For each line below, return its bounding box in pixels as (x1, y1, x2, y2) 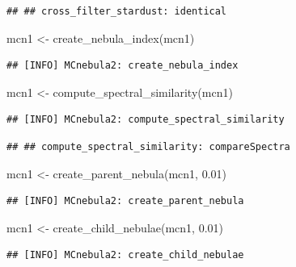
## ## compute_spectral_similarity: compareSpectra (6, 140, 290, 152)
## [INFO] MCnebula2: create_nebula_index (6, 60, 239, 72)
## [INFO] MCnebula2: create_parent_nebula (6, 195, 244, 207)
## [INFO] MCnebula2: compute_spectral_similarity (6, 114, 285, 126)
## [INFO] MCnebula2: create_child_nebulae (6, 249, 244, 261)
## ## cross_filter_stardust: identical (6, 6, 227, 17)
